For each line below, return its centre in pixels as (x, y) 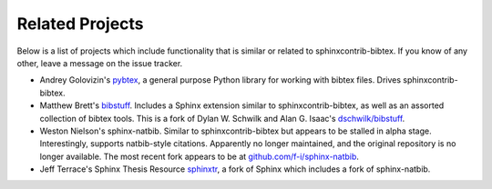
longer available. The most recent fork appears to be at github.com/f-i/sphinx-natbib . (200, 156)
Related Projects (81, 24)
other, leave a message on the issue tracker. (100, 63)
